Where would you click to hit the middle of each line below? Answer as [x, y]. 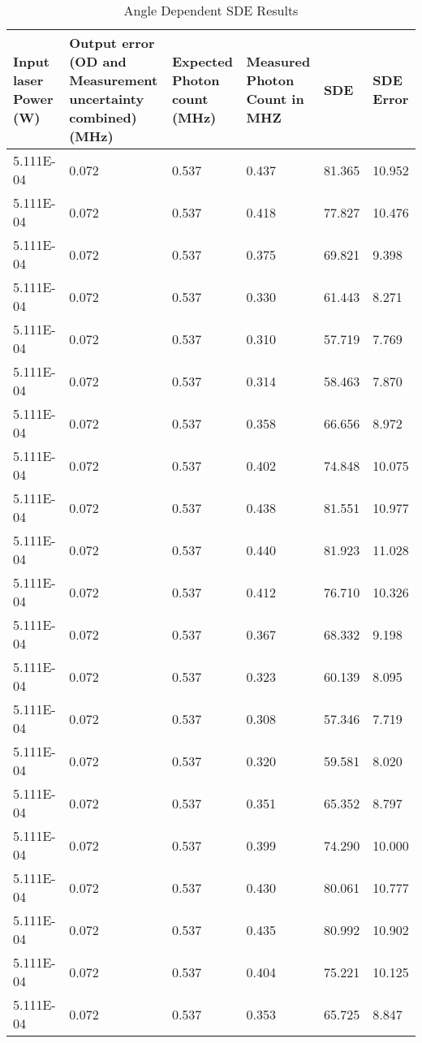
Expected [202, 61]
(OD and [98, 61]
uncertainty [107, 99]
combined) [103, 117]
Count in [275, 99]
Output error [112, 43]
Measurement [114, 80]
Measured [278, 61]
